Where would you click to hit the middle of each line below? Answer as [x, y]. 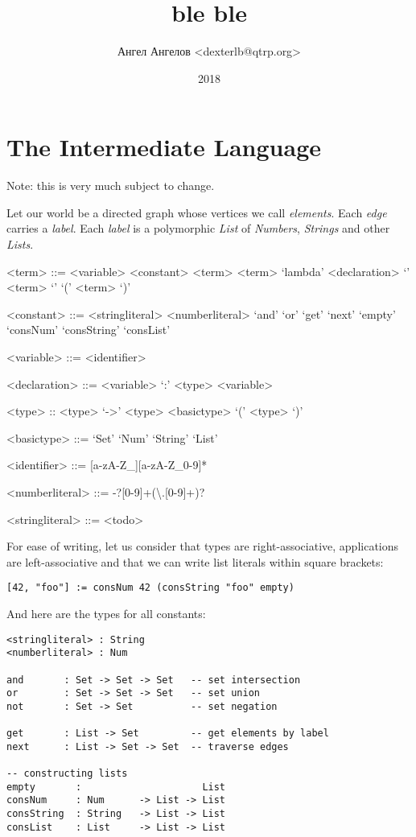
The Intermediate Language [164, 147]
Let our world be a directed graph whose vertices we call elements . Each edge [197, 212]
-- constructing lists [67, 774]
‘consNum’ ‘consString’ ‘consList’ [89, 330]
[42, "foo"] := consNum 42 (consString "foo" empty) [150, 588]
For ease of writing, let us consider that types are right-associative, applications [203, 546]
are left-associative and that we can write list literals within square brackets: [195, 561]
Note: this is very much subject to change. [111, 186]
